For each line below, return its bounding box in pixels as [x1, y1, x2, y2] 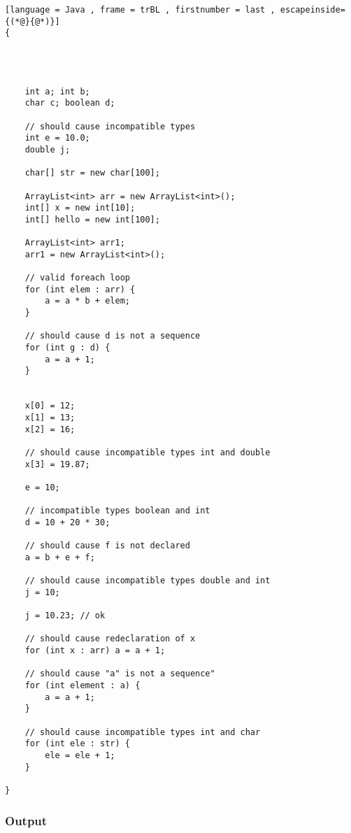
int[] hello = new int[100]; [24, 214, 160, 225]
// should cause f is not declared [24, 541, 190, 551]
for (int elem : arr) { [24, 284, 136, 294]
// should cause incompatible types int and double [24, 447, 271, 457]
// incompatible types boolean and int [24, 506, 210, 516]
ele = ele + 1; [45, 750, 115, 760]
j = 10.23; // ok [24, 611, 106, 621]
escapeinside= [280, 5, 345, 15]
